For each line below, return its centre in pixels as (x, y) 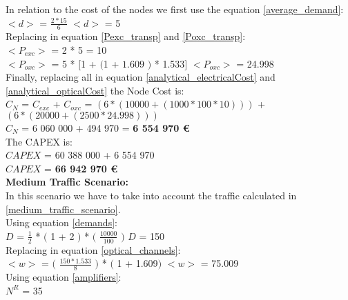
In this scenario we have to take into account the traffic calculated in (151, 195)
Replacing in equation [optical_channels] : (93, 249)
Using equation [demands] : (61, 222)
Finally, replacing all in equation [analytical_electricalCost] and (141, 77)
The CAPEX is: (39, 141)
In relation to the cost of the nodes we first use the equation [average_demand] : (175, 9)
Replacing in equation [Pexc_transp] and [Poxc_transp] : (126, 36)
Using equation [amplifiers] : (64, 276)
